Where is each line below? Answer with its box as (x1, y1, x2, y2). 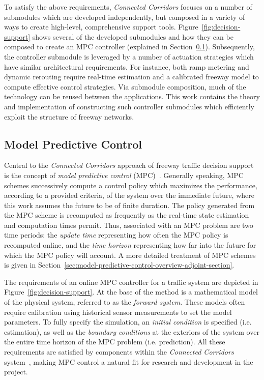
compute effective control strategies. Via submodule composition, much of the (4, 81, 246, 92)
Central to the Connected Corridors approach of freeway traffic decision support (4, 160, 254, 170)
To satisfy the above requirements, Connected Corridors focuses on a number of (4, 2, 252, 12)
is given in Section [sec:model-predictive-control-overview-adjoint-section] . (4, 259, 234, 270)
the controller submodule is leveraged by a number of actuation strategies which (4, 51, 254, 62)
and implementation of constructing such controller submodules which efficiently (4, 101, 254, 111)
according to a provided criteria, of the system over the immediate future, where (4, 190, 254, 200)
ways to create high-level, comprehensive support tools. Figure (4, 21, 198, 32)
